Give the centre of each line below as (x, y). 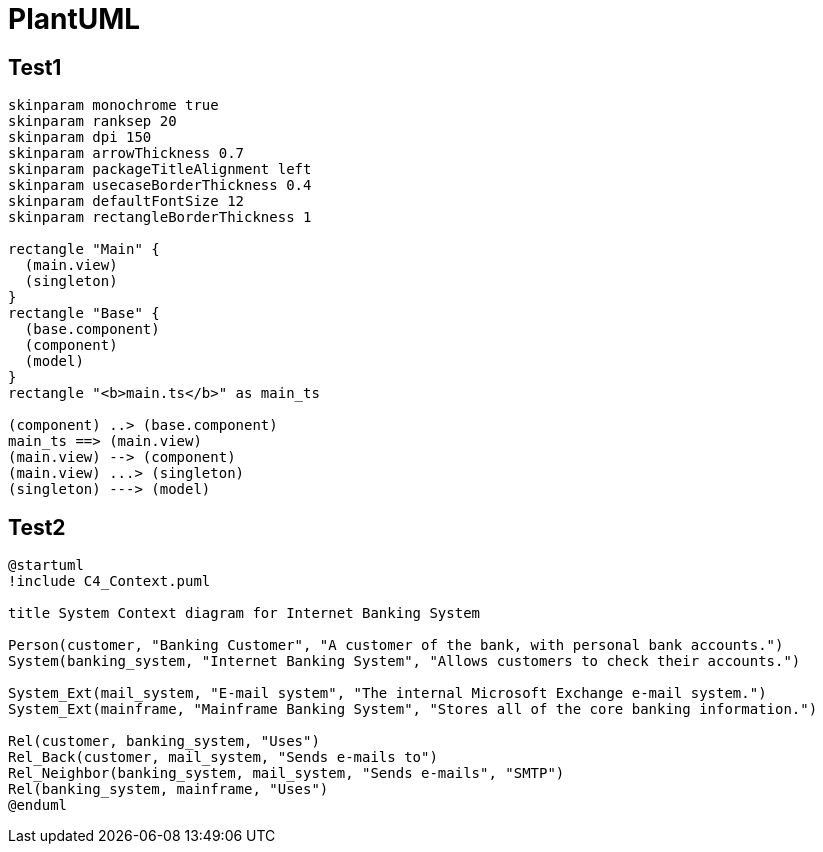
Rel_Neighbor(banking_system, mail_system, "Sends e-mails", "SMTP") (286, 773)
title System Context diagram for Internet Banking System (244, 613)
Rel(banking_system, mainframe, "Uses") (168, 789)
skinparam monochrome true (113, 105)
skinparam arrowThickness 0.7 (126, 153)
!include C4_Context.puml (109, 581)
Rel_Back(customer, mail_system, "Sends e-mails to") (223, 757)
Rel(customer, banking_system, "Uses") (164, 741)
